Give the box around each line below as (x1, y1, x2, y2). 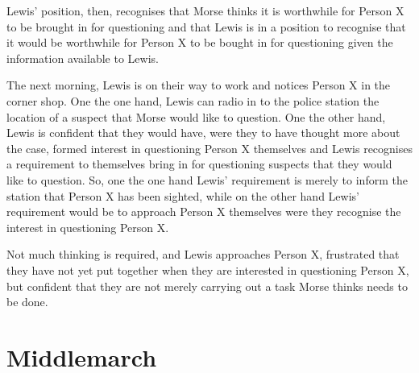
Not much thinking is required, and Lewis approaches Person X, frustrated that (6, 246, 400, 263)
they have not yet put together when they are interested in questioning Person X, (6, 261, 409, 278)
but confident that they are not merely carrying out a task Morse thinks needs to (6, 277, 408, 294)
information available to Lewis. (6, 49, 159, 66)
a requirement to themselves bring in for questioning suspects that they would (6, 155, 392, 172)
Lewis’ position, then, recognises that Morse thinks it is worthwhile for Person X (6, 2, 404, 19)
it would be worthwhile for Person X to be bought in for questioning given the (6, 34, 393, 51)
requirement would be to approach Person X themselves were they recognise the (6, 203, 401, 220)
